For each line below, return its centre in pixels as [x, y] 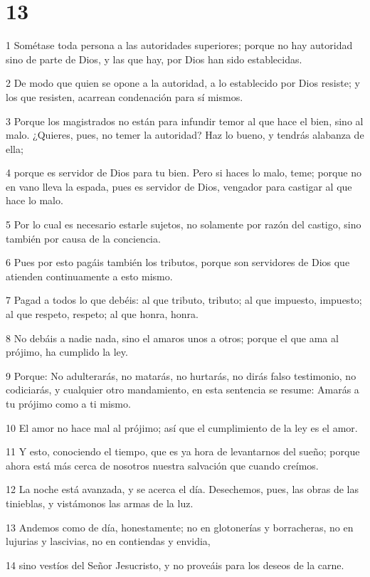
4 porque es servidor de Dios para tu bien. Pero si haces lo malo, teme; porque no [184, 173]
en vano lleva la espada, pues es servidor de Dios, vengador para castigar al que [179, 186]
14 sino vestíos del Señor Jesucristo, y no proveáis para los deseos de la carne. [175, 565]
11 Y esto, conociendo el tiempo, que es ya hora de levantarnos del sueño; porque [183, 451]
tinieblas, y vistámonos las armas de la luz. [100, 503]
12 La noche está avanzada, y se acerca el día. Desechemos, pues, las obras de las [183, 489]
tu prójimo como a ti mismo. [68, 403]
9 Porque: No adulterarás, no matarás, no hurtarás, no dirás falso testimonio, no [181, 375]
